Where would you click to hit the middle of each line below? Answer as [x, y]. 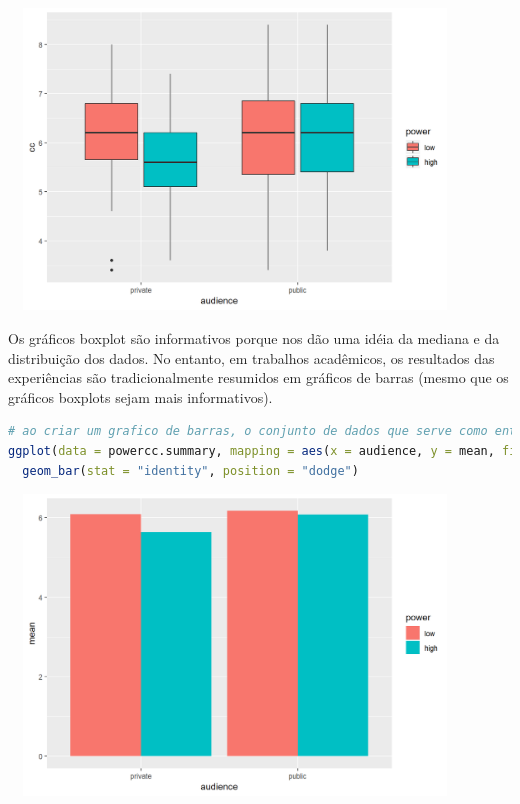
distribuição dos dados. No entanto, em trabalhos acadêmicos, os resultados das [251, 357]
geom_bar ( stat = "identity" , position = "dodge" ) [190, 470]
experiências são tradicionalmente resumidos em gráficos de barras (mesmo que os [258, 377]
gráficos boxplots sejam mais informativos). [140, 396]
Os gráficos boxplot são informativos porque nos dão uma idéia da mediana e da [254, 337]
